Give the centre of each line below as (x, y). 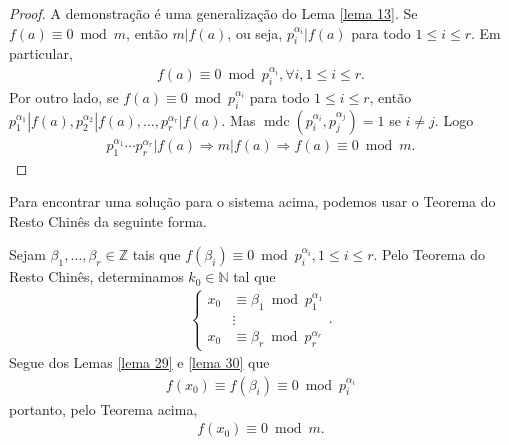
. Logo (454, 119)
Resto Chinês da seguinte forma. (108, 220)
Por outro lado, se (64, 96)
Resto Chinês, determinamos (96, 276)
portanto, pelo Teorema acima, (103, 408)
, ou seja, (255, 32)
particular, (41, 53)
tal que (254, 276)
